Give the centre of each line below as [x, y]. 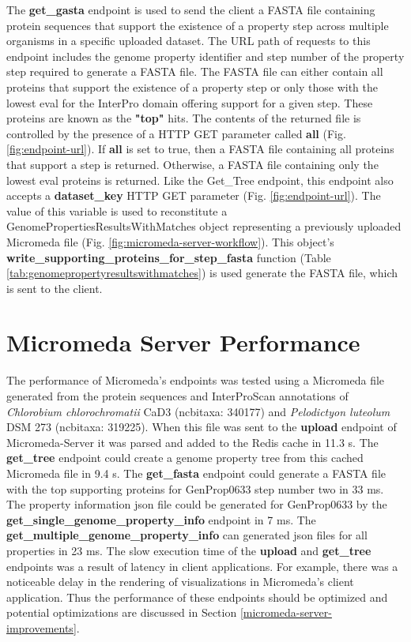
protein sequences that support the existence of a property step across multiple [198, 25]
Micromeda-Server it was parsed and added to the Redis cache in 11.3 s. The [192, 442]
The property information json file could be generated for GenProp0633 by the [197, 504]
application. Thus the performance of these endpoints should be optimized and [197, 597]
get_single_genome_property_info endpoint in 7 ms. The [161, 519]
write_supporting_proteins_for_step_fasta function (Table [169, 257]
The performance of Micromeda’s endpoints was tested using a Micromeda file [196, 380]
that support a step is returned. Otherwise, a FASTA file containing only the [192, 164]
